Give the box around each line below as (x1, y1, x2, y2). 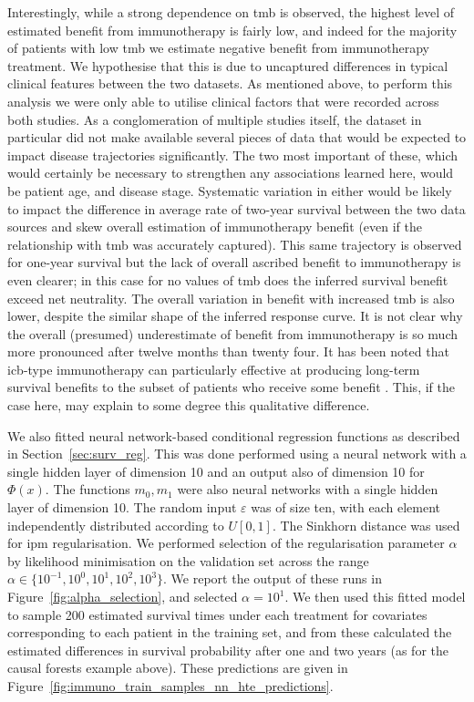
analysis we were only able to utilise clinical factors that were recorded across (7, 91, 439, 110)
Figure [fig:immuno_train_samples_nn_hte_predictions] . (7, 676, 334, 695)
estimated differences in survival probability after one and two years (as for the (7, 640, 448, 659)
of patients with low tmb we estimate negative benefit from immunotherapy (7, 38, 429, 57)
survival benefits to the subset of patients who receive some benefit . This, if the (7, 377, 455, 397)
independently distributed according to (7, 515, 224, 534)
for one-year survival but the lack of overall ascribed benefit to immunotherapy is (7, 253, 461, 272)
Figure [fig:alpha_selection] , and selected (7, 587, 238, 605)
